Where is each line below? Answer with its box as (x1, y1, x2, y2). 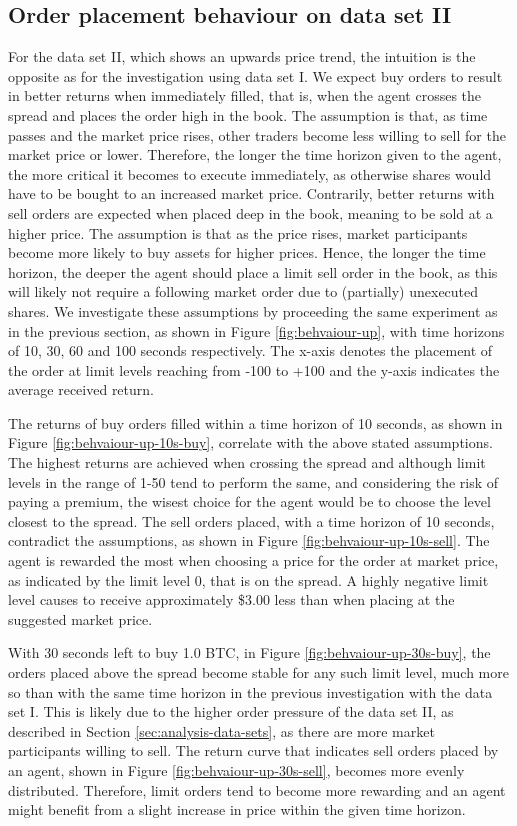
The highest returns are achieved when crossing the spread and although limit (8, 452, 486, 473)
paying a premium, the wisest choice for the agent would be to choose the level (8, 491, 491, 512)
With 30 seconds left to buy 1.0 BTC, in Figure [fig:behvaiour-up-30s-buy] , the (8, 642, 491, 663)
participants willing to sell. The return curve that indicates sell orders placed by (8, 740, 499, 761)
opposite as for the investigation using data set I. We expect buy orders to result (8, 65, 503, 86)
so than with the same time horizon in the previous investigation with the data (8, 681, 493, 702)
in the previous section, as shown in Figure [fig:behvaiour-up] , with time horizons (8, 320, 505, 341)
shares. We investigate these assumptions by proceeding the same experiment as (8, 300, 498, 321)
